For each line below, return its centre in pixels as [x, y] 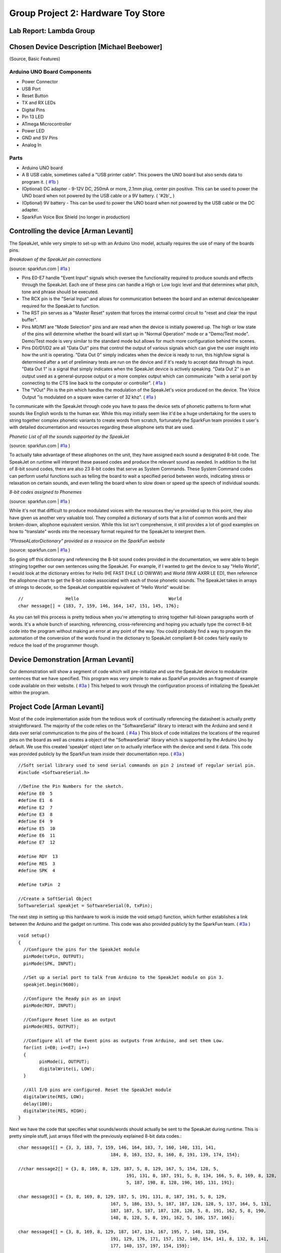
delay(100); [38, 1104]
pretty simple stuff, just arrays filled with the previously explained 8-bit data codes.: [95, 1136]
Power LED [33, 131]
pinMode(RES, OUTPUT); [51, 1027]
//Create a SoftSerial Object [55, 899]
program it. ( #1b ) [40, 182]
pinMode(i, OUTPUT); [64, 1062]
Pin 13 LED [33, 117]
